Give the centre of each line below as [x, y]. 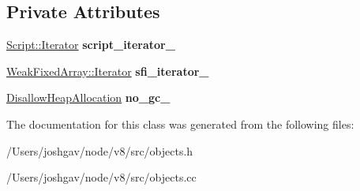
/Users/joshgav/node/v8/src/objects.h [100, 150]
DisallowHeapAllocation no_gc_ [88, 97]
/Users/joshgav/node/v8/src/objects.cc [101, 177]
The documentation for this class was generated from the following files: [180, 124]
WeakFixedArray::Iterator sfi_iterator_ [108, 71]
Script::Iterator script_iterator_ [91, 45]
